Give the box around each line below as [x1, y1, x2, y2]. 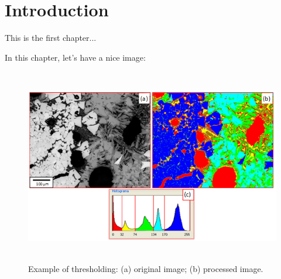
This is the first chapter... [5, 32, 97, 44]
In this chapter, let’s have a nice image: [5, 51, 146, 63]
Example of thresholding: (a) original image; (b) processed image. [28, 262, 263, 274]
